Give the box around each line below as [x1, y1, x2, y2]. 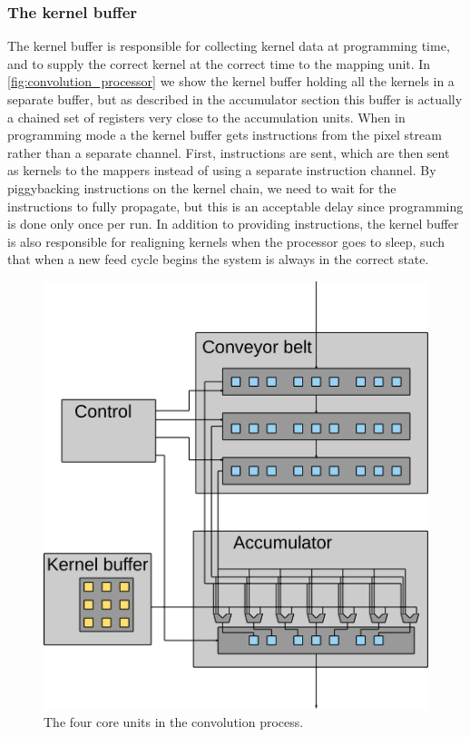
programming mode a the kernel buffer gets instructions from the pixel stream [7, 125, 442, 144]
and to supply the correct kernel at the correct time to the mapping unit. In [7, 54, 431, 73]
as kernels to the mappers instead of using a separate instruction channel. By [7, 161, 436, 180]
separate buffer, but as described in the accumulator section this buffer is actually [7, 90, 463, 108]
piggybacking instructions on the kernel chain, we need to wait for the [7, 178, 397, 197]
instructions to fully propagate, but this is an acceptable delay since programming [7, 196, 464, 215]
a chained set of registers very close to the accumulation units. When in [7, 107, 406, 126]
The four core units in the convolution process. [44, 712, 304, 731]
